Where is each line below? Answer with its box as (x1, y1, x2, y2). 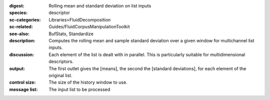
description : (9, 37, 35, 43)
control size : (9, 80, 36, 86)
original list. (48, 72, 72, 78)
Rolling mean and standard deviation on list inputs (48, 3, 151, 8)
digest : (9, 3, 24, 8)
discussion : (9, 51, 34, 57)
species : (9, 10, 27, 16)
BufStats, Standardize (48, 30, 93, 37)
